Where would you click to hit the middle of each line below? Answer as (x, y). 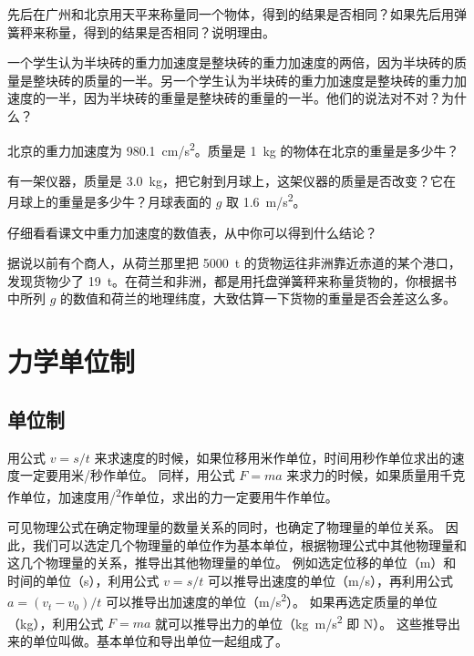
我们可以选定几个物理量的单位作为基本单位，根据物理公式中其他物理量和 (249, 544)
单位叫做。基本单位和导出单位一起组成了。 (160, 640)
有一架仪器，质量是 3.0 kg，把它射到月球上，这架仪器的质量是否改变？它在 (232, 180)
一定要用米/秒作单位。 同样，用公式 (127, 475)
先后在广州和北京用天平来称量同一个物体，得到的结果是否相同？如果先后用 (231, 14)
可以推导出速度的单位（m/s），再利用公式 (330, 580)
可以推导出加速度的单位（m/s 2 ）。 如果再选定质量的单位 (271, 600)
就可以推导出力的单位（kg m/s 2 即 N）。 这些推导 (302, 621)
